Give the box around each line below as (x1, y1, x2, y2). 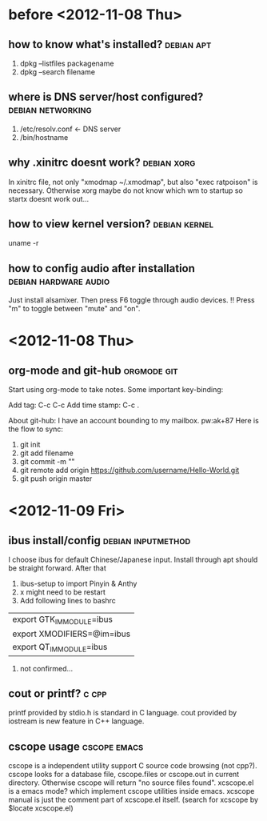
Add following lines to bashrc (19, 596, 116, 606)
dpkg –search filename (19, 67, 96, 77)
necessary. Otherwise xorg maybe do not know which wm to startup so (8, 186, 244, 195)
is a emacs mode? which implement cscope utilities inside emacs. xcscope (8, 787, 255, 796)
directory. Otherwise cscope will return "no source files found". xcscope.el (8, 778, 254, 787)
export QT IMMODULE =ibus (12, 642, 108, 654)
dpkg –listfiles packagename (19, 58, 114, 68)
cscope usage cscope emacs (8, 739, 144, 753)
